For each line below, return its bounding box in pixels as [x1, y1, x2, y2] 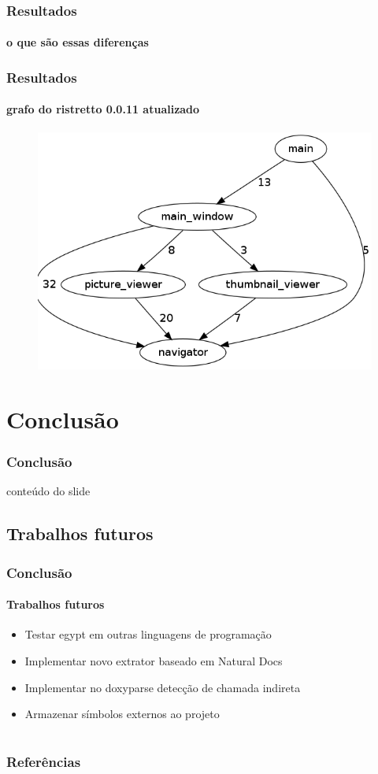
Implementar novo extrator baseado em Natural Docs [24, 653, 283, 669]
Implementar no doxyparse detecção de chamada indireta [24, 679, 301, 695]
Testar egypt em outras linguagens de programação [24, 626, 272, 643]
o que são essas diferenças [6, 34, 149, 50]
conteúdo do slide [6, 483, 91, 499]
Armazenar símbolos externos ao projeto [24, 705, 220, 722]
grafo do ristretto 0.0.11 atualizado [6, 101, 200, 117]
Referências [6, 752, 81, 772]
